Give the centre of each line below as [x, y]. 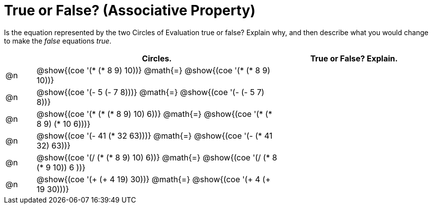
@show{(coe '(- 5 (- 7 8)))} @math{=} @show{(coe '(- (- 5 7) [150, 92]
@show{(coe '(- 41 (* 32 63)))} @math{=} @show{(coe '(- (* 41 [154, 135]
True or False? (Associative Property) [130, 10]
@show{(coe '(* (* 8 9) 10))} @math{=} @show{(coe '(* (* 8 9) [153, 70]
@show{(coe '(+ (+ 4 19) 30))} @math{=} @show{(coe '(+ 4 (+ [154, 179]
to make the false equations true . [58, 41]
